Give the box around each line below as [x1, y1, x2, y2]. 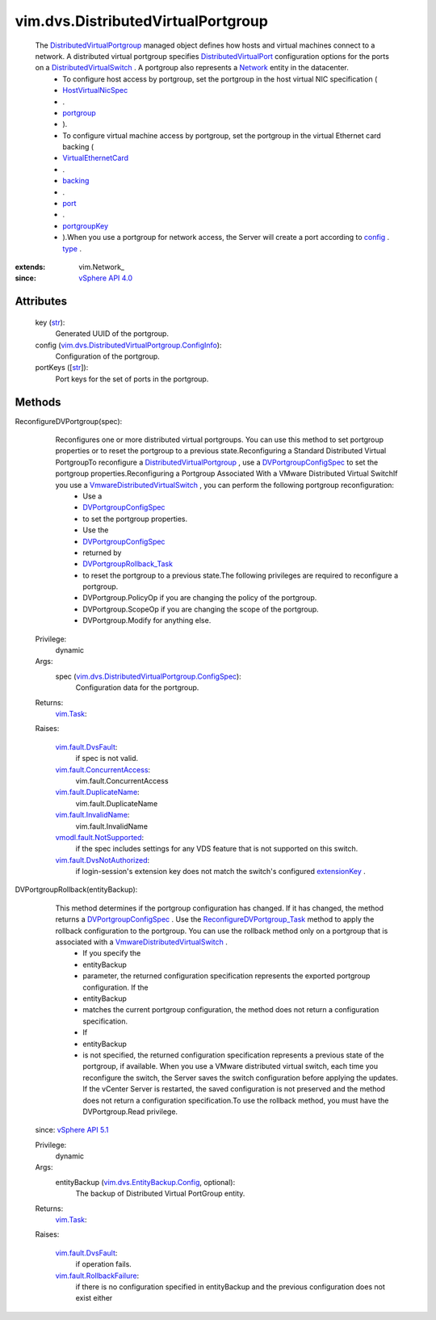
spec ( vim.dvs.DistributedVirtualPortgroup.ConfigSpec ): [55, 671, 241, 681]
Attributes [15, 295, 68, 309]
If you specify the [82, 948, 141, 958]
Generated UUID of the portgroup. [55, 329, 170, 338]
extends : [15, 262, 46, 271]
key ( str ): [35, 317, 65, 327]
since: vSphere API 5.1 [35, 1125, 109, 1135]
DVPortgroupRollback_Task [82, 559, 174, 569]
